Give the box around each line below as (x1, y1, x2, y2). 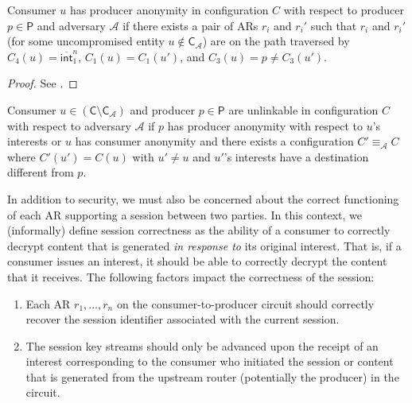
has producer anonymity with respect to (167, 117, 363, 134)
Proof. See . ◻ (7, 75, 78, 91)
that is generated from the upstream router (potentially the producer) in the (25, 368, 399, 385)
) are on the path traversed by (202, 33, 350, 49)
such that (310, 17, 357, 33)
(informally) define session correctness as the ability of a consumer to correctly (7, 222, 391, 238)
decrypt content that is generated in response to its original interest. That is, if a (7, 237, 402, 254)
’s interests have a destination (223, 148, 369, 165)
